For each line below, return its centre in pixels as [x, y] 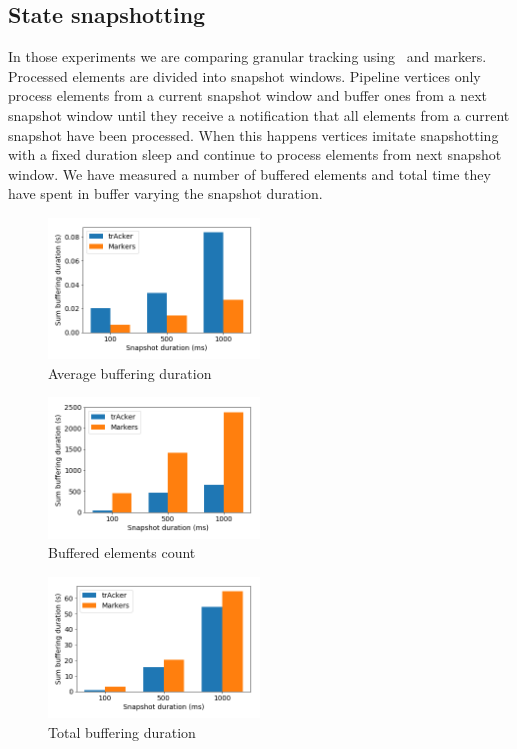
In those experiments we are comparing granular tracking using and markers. [247, 56]
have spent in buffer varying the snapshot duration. [165, 193]
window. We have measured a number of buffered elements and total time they [249, 173]
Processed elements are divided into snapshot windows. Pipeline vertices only [244, 75]
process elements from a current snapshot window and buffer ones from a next [247, 95]
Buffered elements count [122, 552]
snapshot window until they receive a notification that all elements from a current [259, 114]
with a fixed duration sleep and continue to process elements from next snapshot [255, 154]
